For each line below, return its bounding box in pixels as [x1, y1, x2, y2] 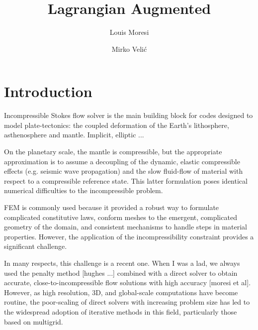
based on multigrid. [4, 316, 63, 327]
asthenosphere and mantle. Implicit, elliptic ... [4, 129, 144, 140]
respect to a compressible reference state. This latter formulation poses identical [4, 175, 248, 186]
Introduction [4, 81, 92, 102]
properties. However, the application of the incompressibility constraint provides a [4, 231, 254, 241]
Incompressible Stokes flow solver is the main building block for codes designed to [4, 110, 253, 120]
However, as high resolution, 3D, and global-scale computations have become [4, 287, 238, 297]
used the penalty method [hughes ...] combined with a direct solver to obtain [4, 267, 238, 278]
